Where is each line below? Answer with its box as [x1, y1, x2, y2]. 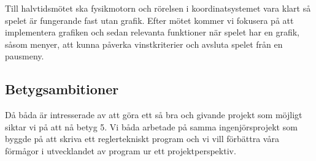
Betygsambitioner [5, 80, 119, 99]
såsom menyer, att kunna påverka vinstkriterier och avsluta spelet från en [5, 37, 283, 50]
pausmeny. [5, 50, 44, 62]
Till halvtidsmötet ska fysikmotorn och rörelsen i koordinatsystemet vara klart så [5, 2, 311, 14]
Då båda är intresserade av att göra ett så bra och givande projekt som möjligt [5, 108, 303, 121]
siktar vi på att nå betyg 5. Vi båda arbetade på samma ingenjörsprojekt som [5, 120, 298, 133]
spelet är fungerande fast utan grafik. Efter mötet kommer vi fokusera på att [5, 13, 294, 26]
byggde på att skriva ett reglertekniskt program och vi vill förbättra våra [5, 132, 279, 145]
